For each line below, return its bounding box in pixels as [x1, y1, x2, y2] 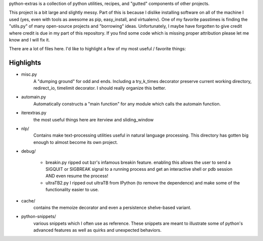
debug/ [21, 148, 36, 154]
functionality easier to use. [45, 187, 99, 193]
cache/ [21, 198, 36, 203]
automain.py [21, 94, 46, 100]
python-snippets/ [21, 214, 56, 220]
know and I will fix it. [9, 37, 50, 42]
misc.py [21, 71, 38, 78]
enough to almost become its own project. [33, 139, 118, 145]
